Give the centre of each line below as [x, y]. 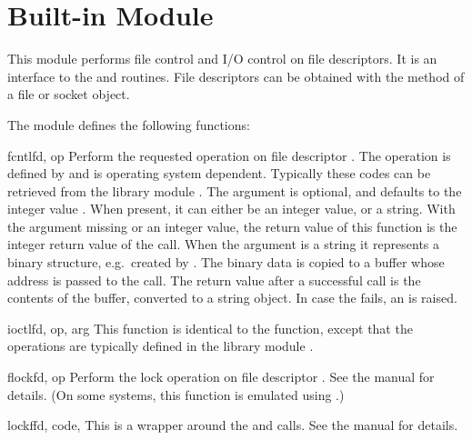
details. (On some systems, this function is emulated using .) [176, 394]
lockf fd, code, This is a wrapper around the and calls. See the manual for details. [233, 425]
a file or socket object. [69, 94]
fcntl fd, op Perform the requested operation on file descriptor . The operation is [229, 155]
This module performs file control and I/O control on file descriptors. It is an [222, 59]
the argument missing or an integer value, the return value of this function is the [232, 226]
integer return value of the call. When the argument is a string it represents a [224, 244]
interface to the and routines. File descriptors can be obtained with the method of [236, 76]
